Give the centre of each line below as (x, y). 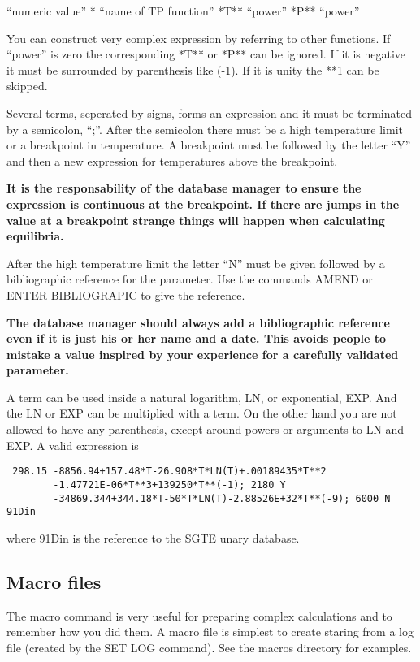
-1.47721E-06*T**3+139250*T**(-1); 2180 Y (169, 485)
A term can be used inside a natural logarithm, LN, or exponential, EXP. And (202, 397)
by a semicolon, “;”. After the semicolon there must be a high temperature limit (205, 129)
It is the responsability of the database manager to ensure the (184, 188)
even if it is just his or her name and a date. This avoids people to (197, 338)
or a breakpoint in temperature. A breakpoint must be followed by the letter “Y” (209, 145)
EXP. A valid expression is (73, 445)
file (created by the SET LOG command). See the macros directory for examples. (209, 647)
